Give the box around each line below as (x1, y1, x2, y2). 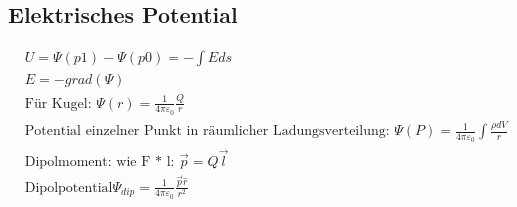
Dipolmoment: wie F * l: (24, 154, 175, 169)
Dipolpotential (24, 180, 113, 195)
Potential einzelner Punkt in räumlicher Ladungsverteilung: (24, 124, 390, 139)
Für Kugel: (24, 96, 92, 111)
